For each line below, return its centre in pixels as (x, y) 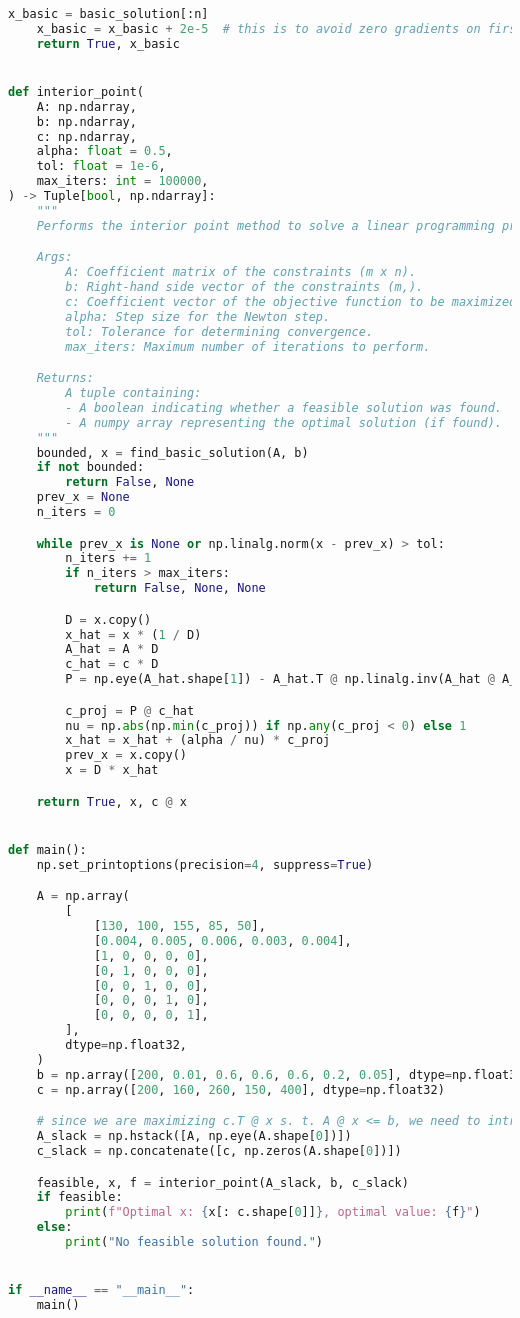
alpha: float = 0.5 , (104, 151)
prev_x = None (83, 497)
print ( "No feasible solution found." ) (194, 1242)
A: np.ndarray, (86, 106)
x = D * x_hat (112, 770)
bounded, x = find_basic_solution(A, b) (172, 452)
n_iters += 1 (108, 558)
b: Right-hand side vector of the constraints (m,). (244, 287)
